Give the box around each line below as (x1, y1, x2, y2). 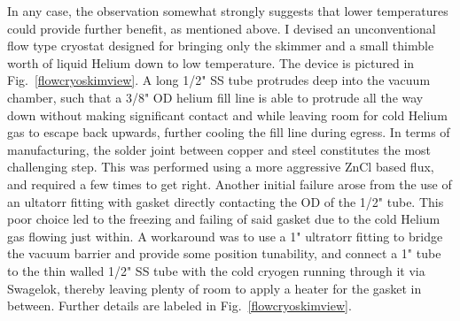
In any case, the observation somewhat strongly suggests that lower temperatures (7, 2, 448, 19)
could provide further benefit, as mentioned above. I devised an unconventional (7, 19, 436, 37)
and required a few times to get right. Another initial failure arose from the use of (7, 174, 452, 193)
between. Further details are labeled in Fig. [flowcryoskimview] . (7, 296, 352, 315)
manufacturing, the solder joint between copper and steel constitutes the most (7, 140, 432, 158)
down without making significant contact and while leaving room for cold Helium (7, 105, 448, 124)
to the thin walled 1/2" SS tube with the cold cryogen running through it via (7, 261, 425, 279)
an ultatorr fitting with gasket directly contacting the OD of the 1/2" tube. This (7, 192, 444, 210)
